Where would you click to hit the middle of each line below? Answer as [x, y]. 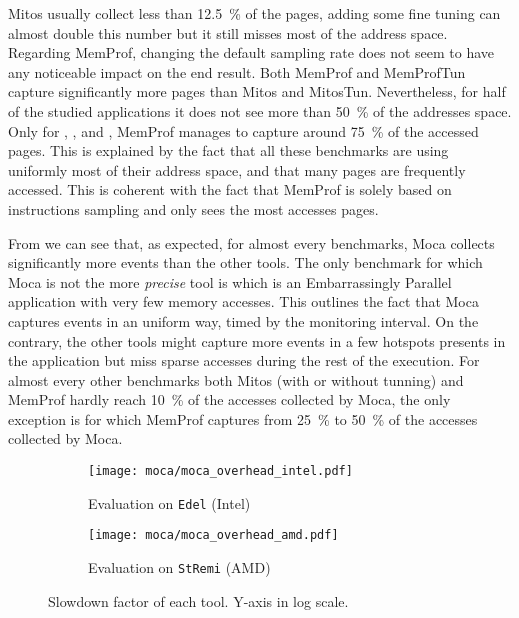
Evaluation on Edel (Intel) [169, 502]
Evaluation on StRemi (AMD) [179, 567]
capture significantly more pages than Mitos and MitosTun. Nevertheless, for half [257, 91]
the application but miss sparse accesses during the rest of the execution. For [244, 360]
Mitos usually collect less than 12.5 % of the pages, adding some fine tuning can [254, 13]
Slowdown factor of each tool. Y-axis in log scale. [198, 600]
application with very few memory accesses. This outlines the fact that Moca [243, 301]
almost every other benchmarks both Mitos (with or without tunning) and [236, 379]
